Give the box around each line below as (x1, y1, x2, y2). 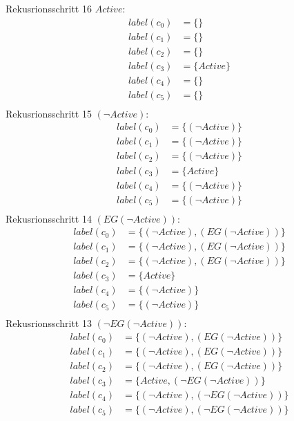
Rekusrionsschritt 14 (6, 211, 92, 225)
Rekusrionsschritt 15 (6, 106, 92, 120)
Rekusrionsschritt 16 (6, 1, 92, 15)
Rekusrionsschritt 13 (6, 316, 92, 330)
